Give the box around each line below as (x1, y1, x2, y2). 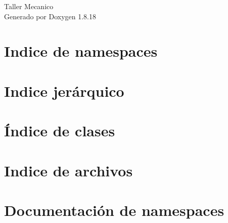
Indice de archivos (4, 160, 133, 180)
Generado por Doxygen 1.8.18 (4, 11, 96, 21)
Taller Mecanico (4, 1, 54, 11)
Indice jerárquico (4, 80, 124, 101)
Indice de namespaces (4, 41, 158, 61)
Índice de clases (4, 120, 115, 141)
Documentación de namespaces (4, 199, 224, 220)
